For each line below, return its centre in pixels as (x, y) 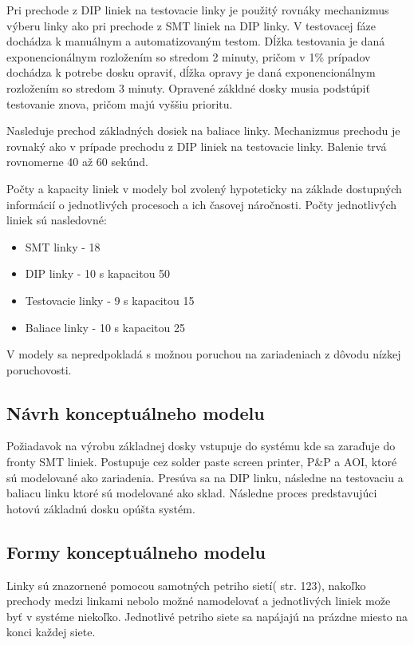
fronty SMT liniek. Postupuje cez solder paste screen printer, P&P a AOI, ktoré (202, 462)
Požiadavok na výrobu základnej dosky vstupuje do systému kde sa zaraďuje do (201, 446)
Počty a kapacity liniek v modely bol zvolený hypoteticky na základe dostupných (204, 188)
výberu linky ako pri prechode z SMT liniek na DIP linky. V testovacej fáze (191, 25)
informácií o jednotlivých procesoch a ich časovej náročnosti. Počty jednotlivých (202, 204)
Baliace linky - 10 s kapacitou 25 (105, 327)
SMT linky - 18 (63, 246)
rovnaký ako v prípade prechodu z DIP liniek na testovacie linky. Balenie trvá (197, 146)
